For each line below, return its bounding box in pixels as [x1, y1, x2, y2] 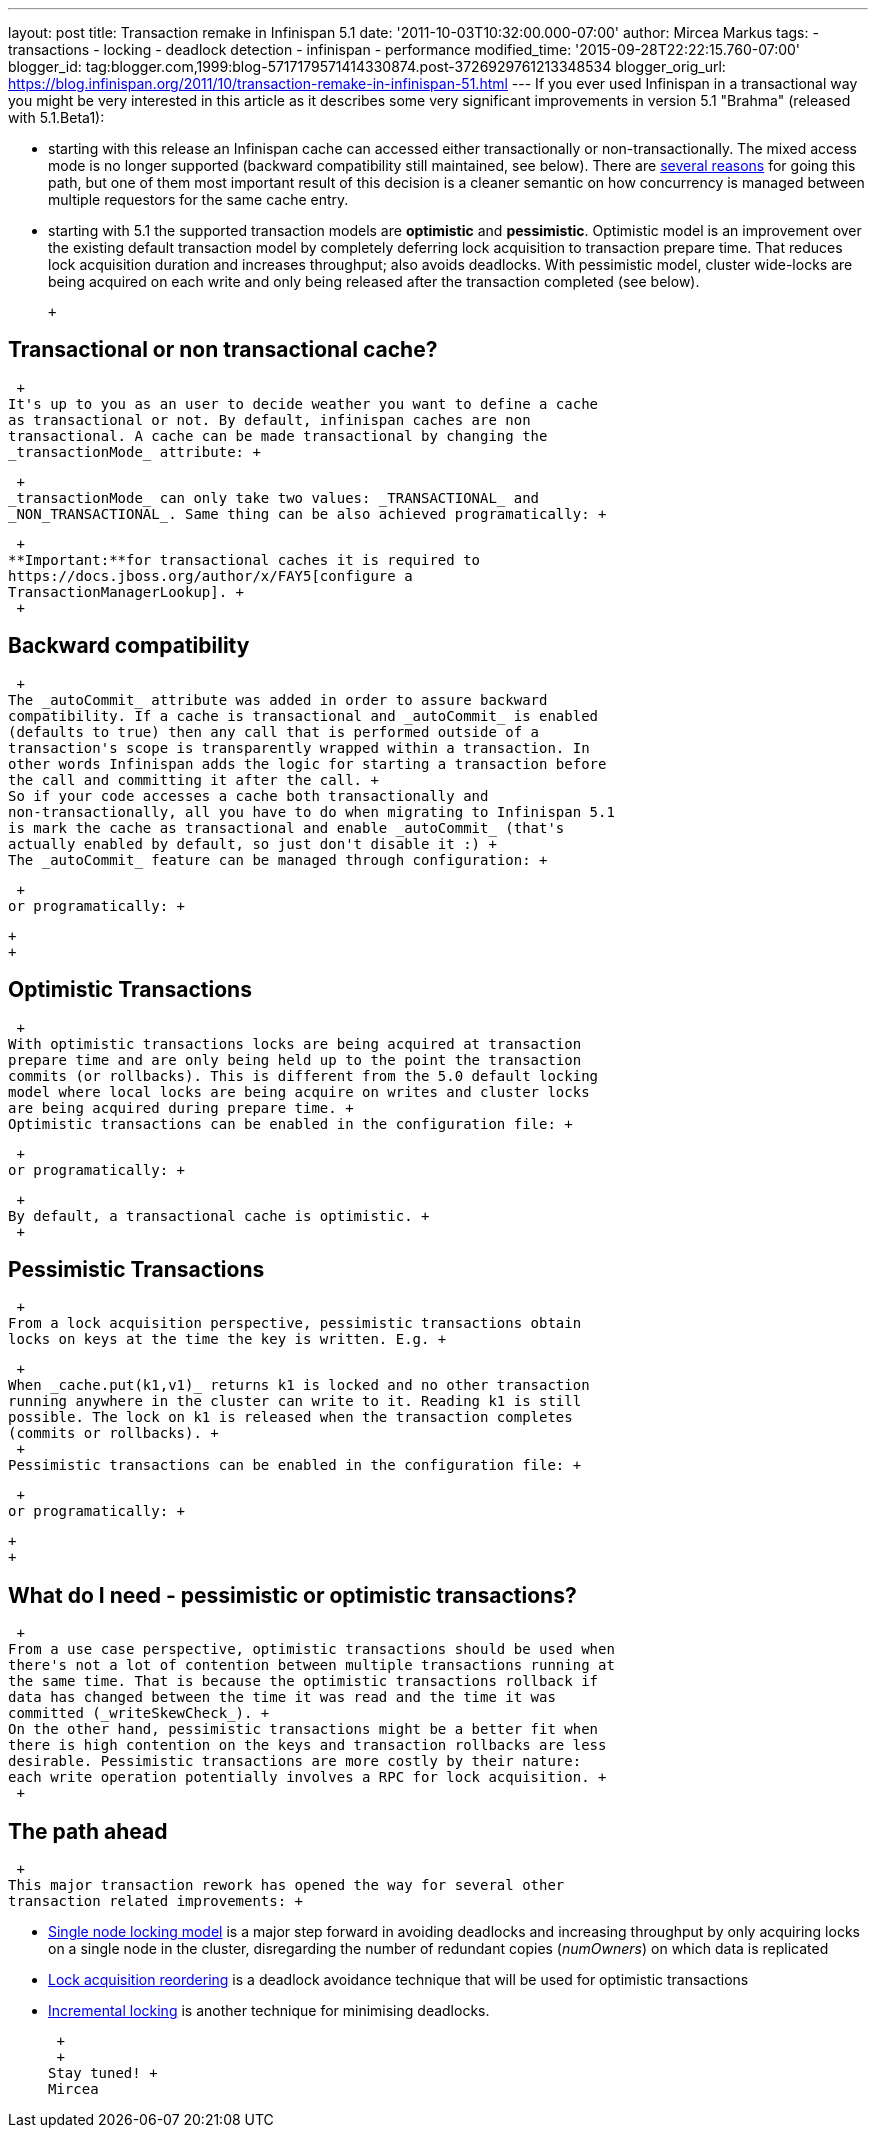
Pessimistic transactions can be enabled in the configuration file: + [8, 1457, 582, 1474]
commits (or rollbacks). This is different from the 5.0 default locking [8, 1067, 599, 1084]
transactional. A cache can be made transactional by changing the [8, 427, 548, 444]
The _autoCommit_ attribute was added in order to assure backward [8, 691, 548, 708]
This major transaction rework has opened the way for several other [8, 1877, 565, 1894]
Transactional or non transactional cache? [8, 337, 438, 363]
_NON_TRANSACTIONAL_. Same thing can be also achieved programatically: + [8, 505, 607, 522]
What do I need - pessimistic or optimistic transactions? [8, 1582, 577, 1608]
